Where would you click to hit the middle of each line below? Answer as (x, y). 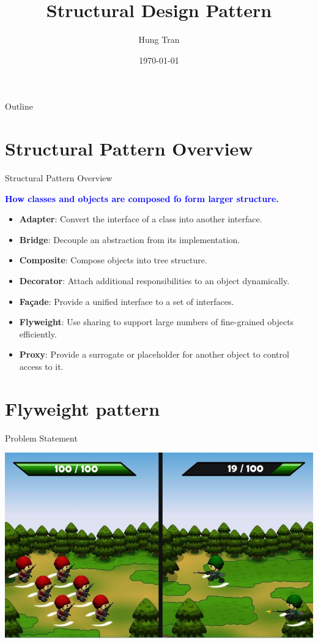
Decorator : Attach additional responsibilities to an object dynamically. (154, 280)
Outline (19, 106)
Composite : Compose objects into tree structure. (113, 260)
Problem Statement (41, 438)
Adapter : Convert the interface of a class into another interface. (141, 219)
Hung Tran (159, 39)
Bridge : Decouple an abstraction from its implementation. (130, 239)
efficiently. (38, 333)
